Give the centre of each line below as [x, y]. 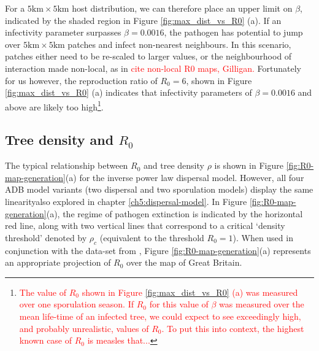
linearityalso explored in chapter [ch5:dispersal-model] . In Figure [126, 201]
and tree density [174, 165]
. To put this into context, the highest [233, 328]
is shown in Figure [249, 165]
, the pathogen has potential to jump [233, 32]
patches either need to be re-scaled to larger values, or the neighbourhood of [148, 56]
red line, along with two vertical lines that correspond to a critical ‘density [145, 226]
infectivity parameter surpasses [63, 32]
